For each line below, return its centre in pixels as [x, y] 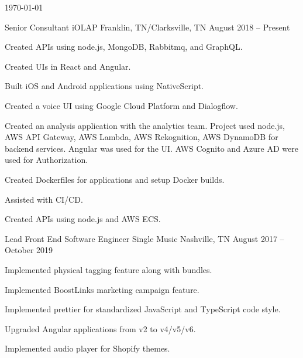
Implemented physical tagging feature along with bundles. [109, 269]
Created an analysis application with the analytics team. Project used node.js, [145, 125]
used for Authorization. [47, 160]
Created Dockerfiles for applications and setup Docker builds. [115, 179]
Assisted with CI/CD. [44, 199]
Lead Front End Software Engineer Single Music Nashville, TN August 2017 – [144, 238]
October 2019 [29, 250]
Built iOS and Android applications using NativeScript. [104, 86]
